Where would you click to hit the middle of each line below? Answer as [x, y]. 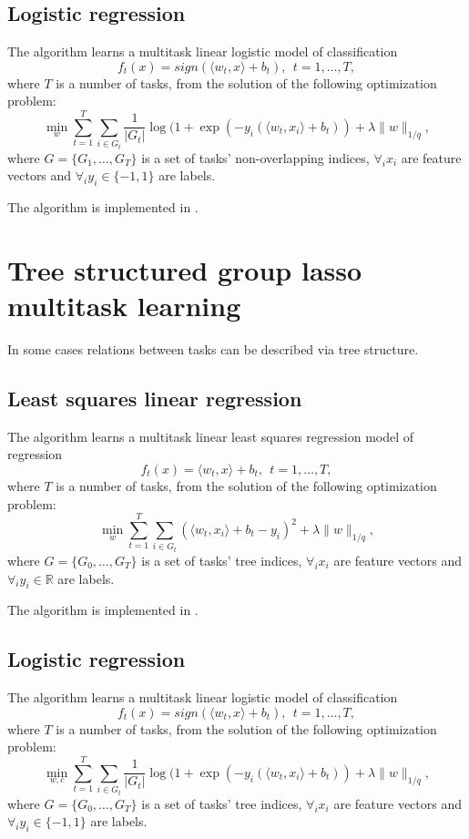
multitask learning [124, 306]
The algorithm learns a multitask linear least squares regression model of [211, 436]
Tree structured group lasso [185, 269]
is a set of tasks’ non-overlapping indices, [255, 157]
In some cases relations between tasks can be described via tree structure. [213, 349]
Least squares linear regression [155, 399]
